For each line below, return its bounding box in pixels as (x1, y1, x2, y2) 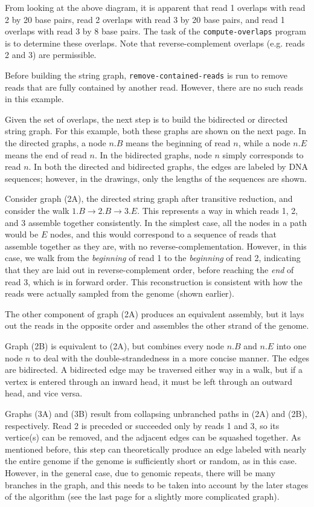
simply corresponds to (222, 148, 304, 161)
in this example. (5, 92, 64, 105)
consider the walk (5, 204, 69, 217)
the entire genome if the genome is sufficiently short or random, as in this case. (5, 454, 297, 467)
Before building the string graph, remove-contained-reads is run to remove (5, 69, 288, 82)
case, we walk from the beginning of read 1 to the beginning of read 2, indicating (5, 251, 301, 264)
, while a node (238, 137, 290, 149)
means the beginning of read (126, 137, 231, 149)
